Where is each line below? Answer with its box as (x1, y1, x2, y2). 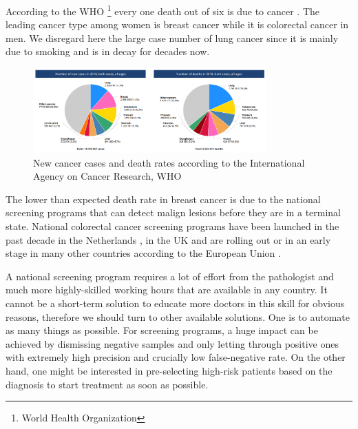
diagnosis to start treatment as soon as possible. (6, 377, 209, 391)
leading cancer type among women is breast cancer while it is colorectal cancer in (6, 17, 349, 32)
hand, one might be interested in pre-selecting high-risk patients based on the (6, 363, 333, 377)
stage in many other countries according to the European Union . (6, 246, 281, 260)
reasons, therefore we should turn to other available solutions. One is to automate (6, 309, 350, 324)
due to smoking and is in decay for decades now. (6, 44, 210, 59)
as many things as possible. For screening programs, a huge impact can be (6, 323, 318, 337)
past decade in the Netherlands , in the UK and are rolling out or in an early (6, 232, 331, 247)
